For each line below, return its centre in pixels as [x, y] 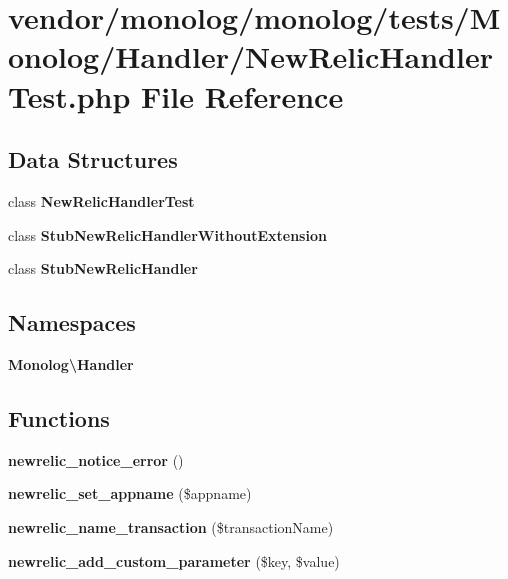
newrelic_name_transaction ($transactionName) [171, 526]
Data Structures [93, 159]
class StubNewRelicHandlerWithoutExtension [167, 234]
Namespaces [72, 322]
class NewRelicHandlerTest [101, 200]
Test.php [69, 95]
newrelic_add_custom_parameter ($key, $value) [174, 560]
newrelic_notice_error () [96, 459]
